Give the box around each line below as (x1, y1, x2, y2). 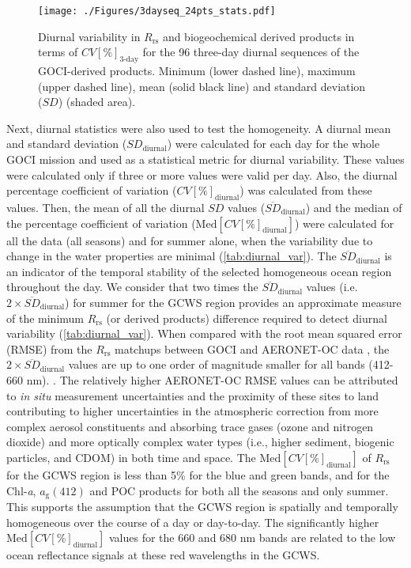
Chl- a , (6, 482, 36, 498)
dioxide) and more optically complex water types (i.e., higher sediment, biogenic (6, 434, 394, 450)
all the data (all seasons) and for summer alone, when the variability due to (6, 232, 373, 248)
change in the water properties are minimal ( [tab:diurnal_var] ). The (6, 248, 337, 264)
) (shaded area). (58, 93, 135, 110)
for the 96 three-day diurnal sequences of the (142, 44, 360, 60)
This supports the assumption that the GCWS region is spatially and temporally (6, 498, 398, 514)
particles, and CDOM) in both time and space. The (6, 449, 256, 465)
